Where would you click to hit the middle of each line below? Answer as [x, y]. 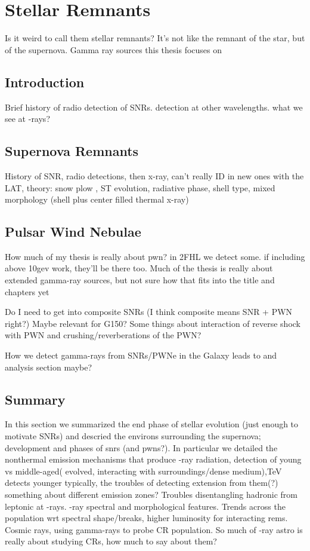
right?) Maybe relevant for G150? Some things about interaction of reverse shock [153, 323]
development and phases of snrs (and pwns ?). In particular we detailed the [141, 447]
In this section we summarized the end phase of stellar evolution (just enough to [152, 424]
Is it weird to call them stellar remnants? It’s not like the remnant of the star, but [155, 38]
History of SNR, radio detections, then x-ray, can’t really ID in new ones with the [154, 175]
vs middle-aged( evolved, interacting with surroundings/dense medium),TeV [143, 471]
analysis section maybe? [49, 367]
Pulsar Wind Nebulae [73, 232]
